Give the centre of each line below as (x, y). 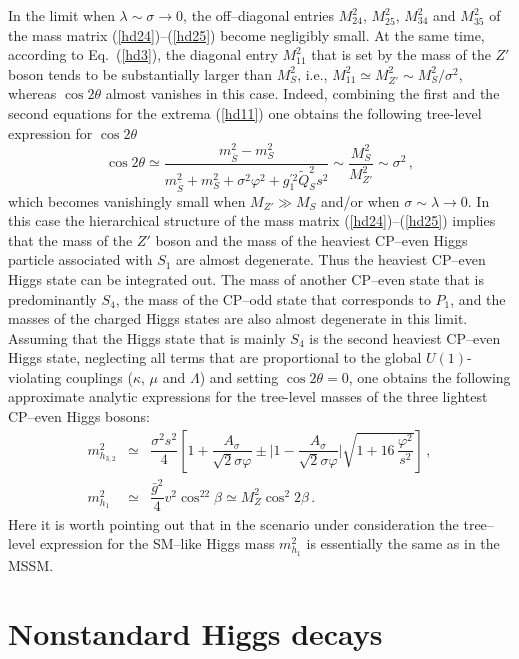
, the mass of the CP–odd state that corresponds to (273, 298)
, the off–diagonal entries (259, 15)
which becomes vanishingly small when (127, 200)
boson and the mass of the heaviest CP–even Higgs (311, 239)
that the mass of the (70, 239)
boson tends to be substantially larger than (140, 73)
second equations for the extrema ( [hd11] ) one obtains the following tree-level (245, 112)
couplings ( (99, 376)
